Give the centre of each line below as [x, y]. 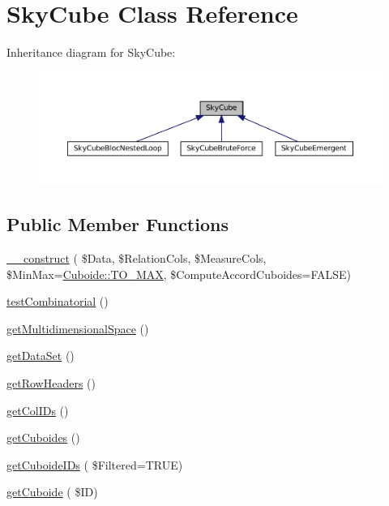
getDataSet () [41, 356]
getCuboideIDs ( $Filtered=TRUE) [95, 464]
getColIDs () [38, 410]
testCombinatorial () [58, 301]
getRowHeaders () [51, 382]
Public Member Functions [118, 224]
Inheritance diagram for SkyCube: [91, 52]
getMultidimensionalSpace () [78, 328]
